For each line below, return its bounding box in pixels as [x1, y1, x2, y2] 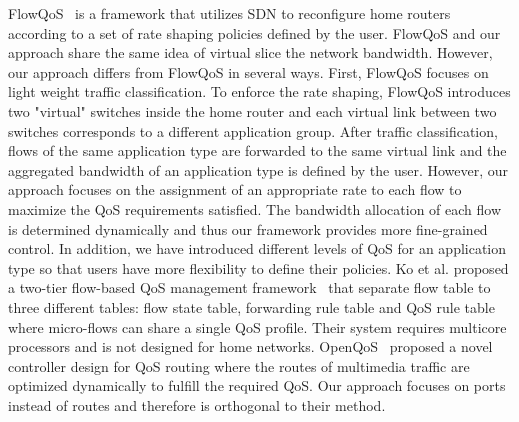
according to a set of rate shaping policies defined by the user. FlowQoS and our [8, 22, 501, 43]
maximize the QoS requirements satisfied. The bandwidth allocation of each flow [8, 198, 502, 219]
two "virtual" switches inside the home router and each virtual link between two [8, 100, 497, 121]
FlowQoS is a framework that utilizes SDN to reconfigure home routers [8, 3, 451, 23]
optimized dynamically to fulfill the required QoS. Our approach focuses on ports [8, 375, 506, 396]
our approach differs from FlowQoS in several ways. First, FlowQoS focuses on [8, 61, 489, 82]
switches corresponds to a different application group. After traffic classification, [8, 120, 498, 141]
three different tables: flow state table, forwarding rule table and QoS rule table [8, 296, 495, 317]
